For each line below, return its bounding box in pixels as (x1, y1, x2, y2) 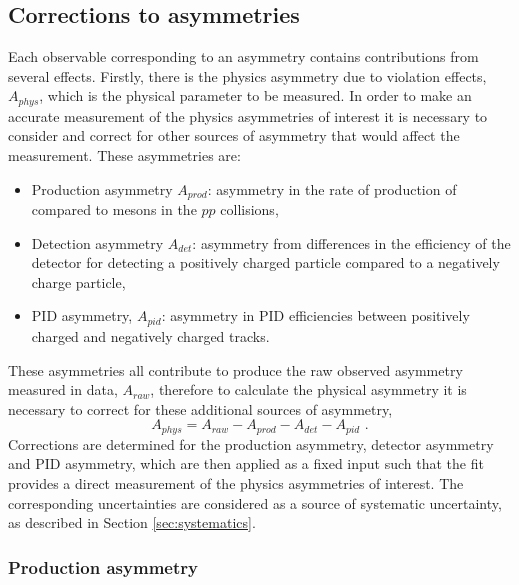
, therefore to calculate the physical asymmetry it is (150, 379, 467, 400)
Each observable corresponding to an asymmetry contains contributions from (8, 46, 479, 67)
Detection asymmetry (31, 232, 164, 253)
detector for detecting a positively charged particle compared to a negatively (31, 252, 500, 273)
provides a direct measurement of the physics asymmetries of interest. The (8, 472, 464, 493)
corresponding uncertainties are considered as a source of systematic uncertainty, (8, 492, 502, 513)
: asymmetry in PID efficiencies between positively (161, 305, 470, 326)
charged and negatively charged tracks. (31, 325, 270, 346)
